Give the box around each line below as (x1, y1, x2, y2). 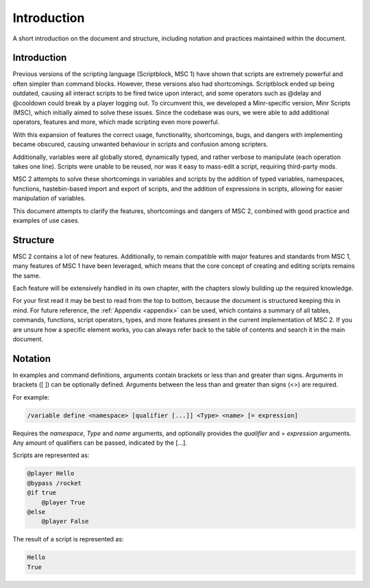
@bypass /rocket (27, 479, 82, 487)
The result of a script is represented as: (12, 535, 124, 543)
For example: (12, 393, 50, 401)
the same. (12, 271, 41, 280)
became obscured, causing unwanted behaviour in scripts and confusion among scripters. (12, 140, 269, 149)
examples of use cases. (12, 216, 80, 224)
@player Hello (27, 469, 75, 478)
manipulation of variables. (12, 194, 86, 202)
